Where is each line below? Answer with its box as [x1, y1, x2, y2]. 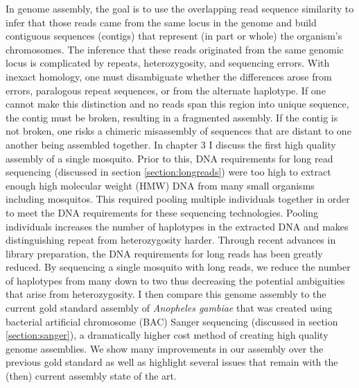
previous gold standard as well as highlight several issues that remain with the [6, 355, 338, 369]
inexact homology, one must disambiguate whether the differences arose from [6, 69, 332, 83]
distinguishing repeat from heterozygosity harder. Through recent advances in [6, 233, 336, 247]
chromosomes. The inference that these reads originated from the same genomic [6, 42, 344, 56]
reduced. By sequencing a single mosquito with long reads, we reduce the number [6, 260, 351, 274]
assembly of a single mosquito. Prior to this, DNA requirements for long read [6, 151, 333, 165]
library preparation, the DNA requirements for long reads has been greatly [6, 246, 323, 260]
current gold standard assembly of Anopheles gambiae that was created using [6, 301, 333, 315]
